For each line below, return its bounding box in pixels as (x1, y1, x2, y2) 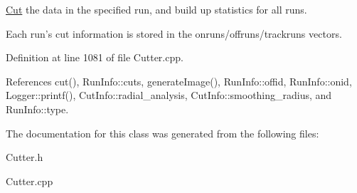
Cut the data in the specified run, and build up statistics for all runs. (6, 2, 307, 16)
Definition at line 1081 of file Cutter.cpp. (6, 50, 183, 65)
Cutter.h (6, 150, 43, 165)
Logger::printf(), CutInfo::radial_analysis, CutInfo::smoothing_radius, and (6, 88, 332, 103)
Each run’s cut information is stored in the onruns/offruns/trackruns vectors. (6, 26, 342, 41)
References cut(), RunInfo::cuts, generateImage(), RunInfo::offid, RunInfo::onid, (6, 73, 352, 88)
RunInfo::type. (6, 101, 69, 116)
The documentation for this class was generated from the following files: (6, 125, 319, 140)
